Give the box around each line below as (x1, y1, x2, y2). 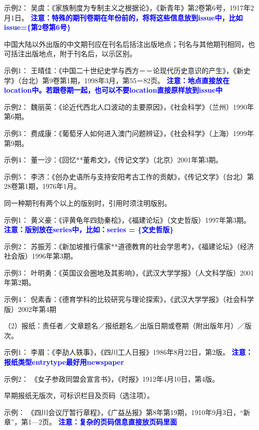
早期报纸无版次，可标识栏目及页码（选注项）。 (4, 390, 154, 401)
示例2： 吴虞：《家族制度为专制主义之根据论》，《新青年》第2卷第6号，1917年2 (4, 2, 254, 12)
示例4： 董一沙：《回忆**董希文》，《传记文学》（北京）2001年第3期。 (4, 154, 223, 165)
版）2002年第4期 (4, 303, 56, 314)
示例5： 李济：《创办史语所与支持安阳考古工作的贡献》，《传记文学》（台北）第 (4, 171, 254, 181)
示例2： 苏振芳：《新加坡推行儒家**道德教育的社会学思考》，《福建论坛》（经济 (4, 241, 254, 251)
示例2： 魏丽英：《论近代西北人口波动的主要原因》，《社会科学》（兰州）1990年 (4, 101, 254, 112)
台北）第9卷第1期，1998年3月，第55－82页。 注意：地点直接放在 (21, 75, 230, 85)
